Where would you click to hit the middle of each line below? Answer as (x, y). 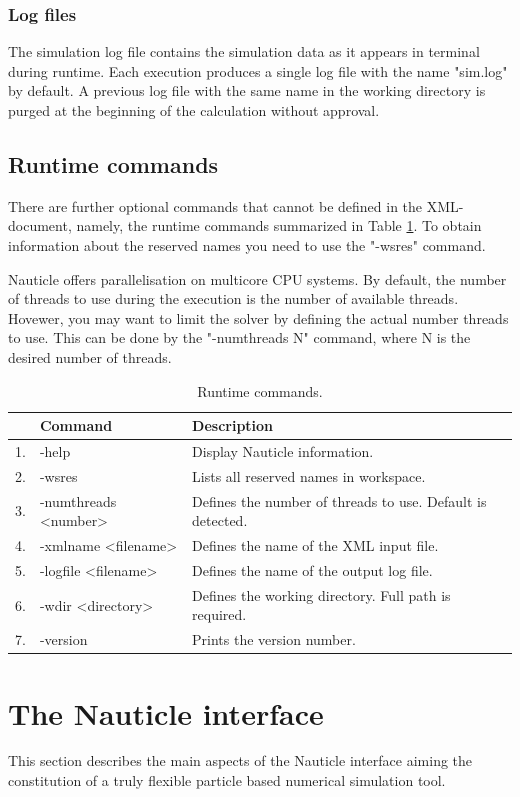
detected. (220, 520)
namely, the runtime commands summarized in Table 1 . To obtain (279, 225)
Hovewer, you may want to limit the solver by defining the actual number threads (258, 317)
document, (40, 225)
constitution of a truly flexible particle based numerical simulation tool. (227, 780)
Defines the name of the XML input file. (315, 545)
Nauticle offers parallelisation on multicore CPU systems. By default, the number (257, 278)
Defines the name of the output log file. (312, 569)
